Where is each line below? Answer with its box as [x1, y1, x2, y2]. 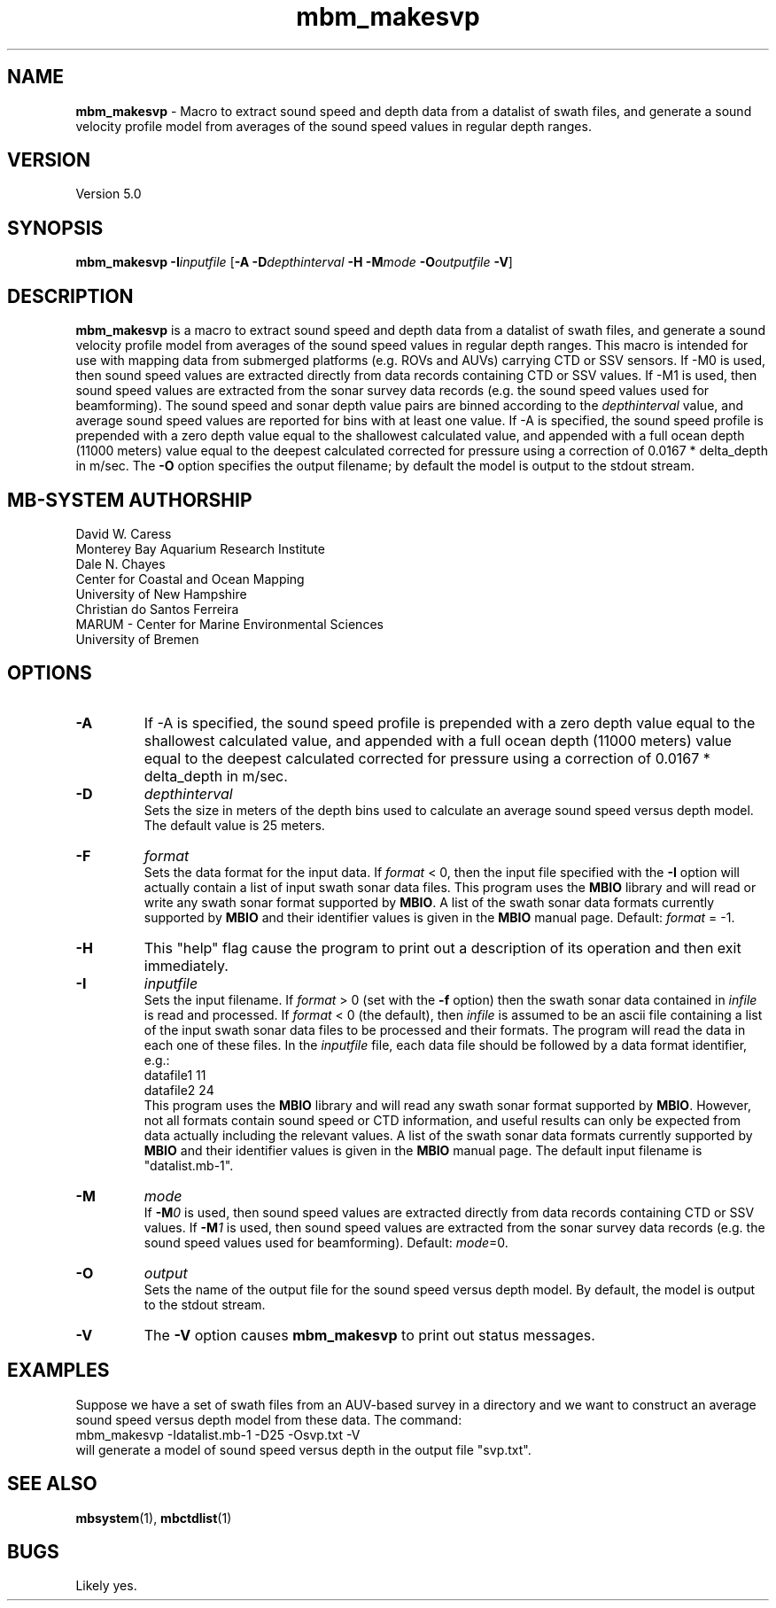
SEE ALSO [7, 1472, 97, 1495]
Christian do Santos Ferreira [75, 601, 239, 617]
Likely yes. [75, 1578, 137, 1594]
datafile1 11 [144, 1067, 206, 1083]
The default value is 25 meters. [144, 817, 325, 833]
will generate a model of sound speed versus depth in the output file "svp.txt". [75, 1441, 532, 1457]
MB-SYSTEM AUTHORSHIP [7, 488, 252, 511]
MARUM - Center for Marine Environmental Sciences [75, 616, 384, 632]
